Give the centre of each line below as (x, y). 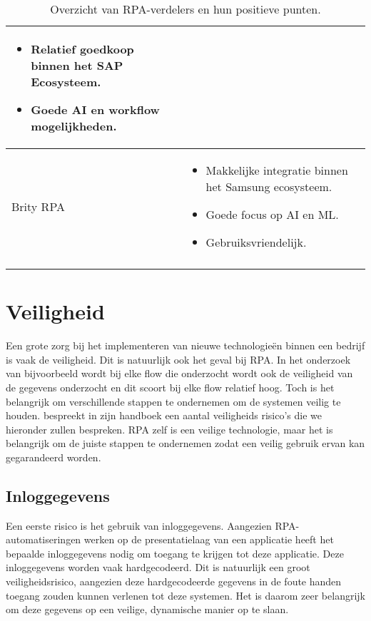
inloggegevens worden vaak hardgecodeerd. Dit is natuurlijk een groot (158, 567)
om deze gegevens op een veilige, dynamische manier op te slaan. (147, 609)
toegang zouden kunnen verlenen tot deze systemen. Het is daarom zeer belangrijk (185, 595)
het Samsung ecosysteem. (269, 186)
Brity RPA (38, 206)
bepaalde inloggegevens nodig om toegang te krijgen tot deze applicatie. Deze (175, 553)
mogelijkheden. (74, 126)
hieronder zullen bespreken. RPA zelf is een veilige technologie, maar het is (169, 429)
